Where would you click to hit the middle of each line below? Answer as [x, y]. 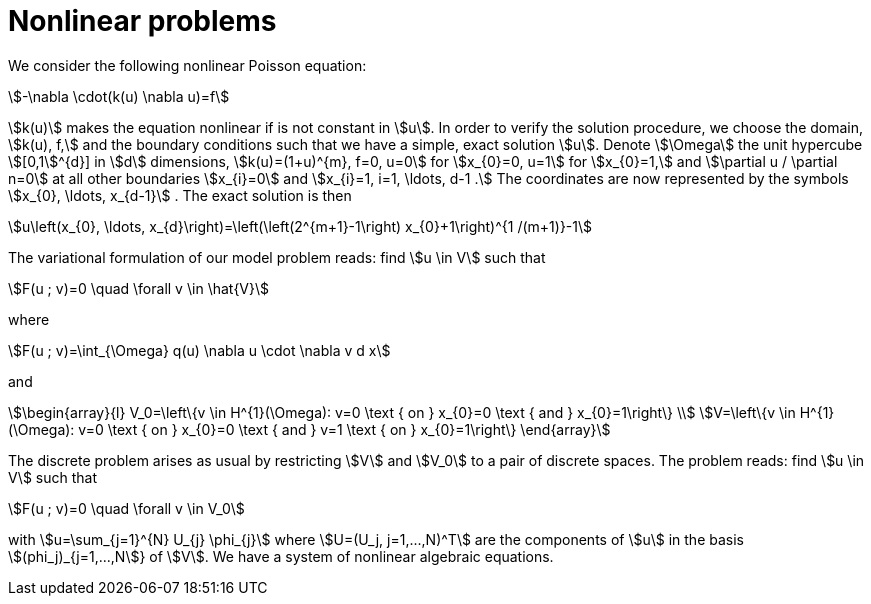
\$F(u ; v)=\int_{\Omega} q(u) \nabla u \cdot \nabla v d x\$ [199, 350]
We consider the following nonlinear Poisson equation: [187, 65]
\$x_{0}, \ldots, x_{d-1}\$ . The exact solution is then [180, 195]
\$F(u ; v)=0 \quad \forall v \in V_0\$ [126, 508]
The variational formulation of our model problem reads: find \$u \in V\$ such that [277, 257]
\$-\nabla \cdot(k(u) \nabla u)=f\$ [119, 96]
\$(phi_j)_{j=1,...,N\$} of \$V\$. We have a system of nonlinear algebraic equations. [281, 556]
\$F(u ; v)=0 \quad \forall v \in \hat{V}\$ [139, 288]
